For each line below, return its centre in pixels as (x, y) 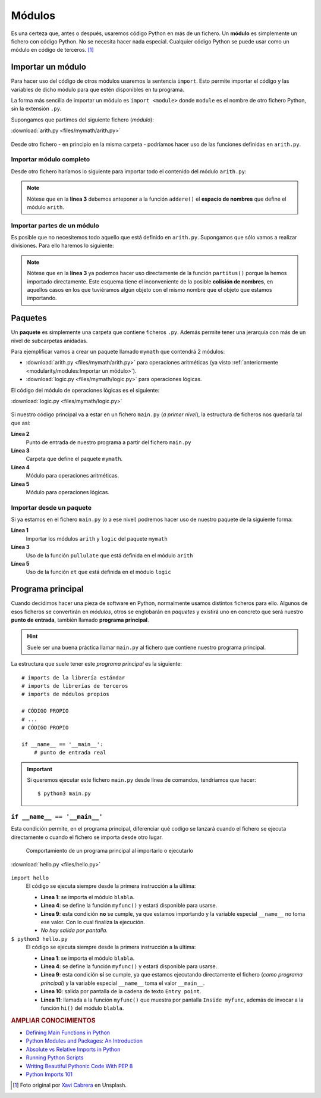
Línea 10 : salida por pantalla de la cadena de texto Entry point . (121, 991)
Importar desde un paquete (51, 507)
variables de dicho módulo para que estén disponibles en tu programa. (97, 89)
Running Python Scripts (55, 1058)
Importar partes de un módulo (55, 225)
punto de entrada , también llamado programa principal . (80, 620)
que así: (21, 423)
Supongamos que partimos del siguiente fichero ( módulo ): (82, 120)
